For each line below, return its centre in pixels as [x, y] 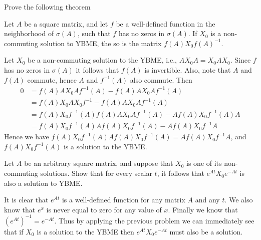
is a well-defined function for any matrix [123, 200]
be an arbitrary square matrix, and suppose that [99, 163]
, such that [94, 33]
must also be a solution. [206, 231]
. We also [239, 200]
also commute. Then [161, 79]
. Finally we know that [203, 209]
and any [207, 200]
